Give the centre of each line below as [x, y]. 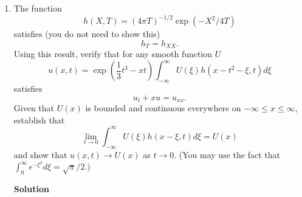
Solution [31, 188]
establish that [39, 119]
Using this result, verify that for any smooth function [113, 54]
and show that [40, 154]
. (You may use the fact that [227, 154]
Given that [34, 108]
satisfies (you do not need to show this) [87, 34]
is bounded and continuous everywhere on [163, 108]
